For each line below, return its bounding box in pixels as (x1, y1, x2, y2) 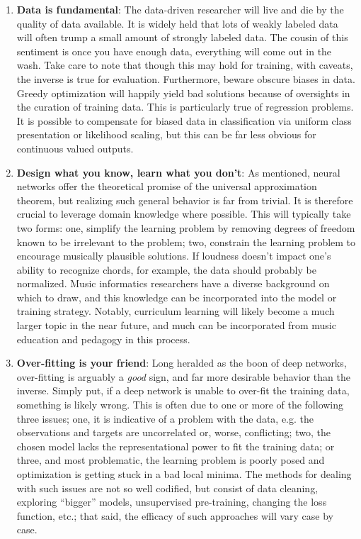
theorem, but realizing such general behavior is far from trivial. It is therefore (16, 192, 353, 207)
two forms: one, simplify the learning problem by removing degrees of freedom (16, 220, 355, 235)
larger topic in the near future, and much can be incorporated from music (16, 318, 336, 333)
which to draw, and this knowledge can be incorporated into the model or (16, 289, 337, 304)
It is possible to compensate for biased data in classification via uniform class (16, 113, 352, 128)
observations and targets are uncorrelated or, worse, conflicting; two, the (16, 425, 331, 440)
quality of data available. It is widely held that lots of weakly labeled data (16, 16, 338, 30)
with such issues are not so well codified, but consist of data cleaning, (16, 480, 319, 495)
